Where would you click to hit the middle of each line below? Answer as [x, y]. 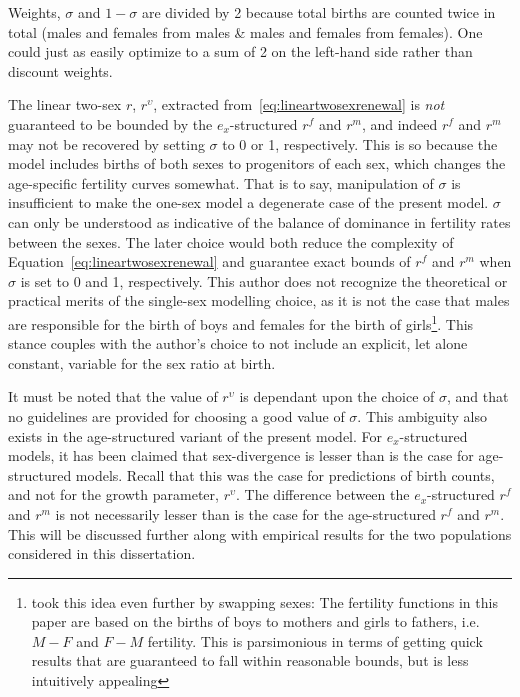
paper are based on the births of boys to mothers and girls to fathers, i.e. [255, 621]
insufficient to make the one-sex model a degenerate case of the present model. [248, 202]
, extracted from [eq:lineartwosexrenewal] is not [299, 104]
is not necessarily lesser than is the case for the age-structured [245, 513]
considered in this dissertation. [102, 553]
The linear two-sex [65, 104]
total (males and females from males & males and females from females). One [245, 31]
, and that [478, 396]
